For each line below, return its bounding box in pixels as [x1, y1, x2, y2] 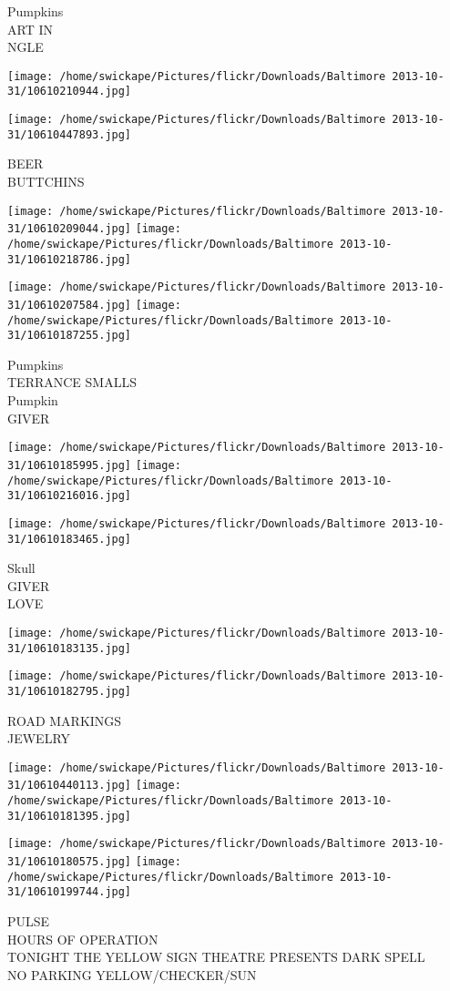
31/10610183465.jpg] [7, 532, 132, 546]
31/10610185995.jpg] [7, 458, 132, 472]
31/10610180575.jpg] [7, 855, 132, 869]
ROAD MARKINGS [7, 710, 122, 730]
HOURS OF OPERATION [7, 929, 159, 948]
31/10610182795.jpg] [7, 684, 132, 698]
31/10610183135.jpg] [7, 641, 132, 655]
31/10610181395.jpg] [7, 809, 132, 822]
